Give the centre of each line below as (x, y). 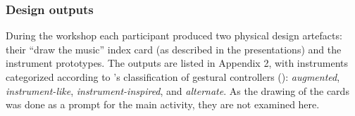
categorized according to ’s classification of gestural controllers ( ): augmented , (173, 77)
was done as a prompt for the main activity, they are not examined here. (163, 104)
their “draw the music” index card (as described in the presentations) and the (174, 49)
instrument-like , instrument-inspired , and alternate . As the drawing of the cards (177, 90)
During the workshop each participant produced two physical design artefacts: (174, 36)
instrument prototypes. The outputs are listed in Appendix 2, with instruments (177, 63)
